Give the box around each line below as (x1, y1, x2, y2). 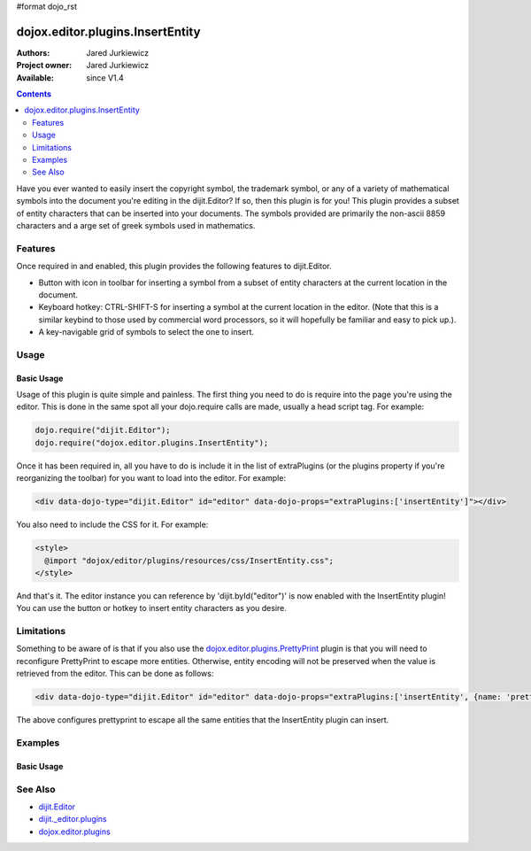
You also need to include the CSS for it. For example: (16, 519, 209, 530)
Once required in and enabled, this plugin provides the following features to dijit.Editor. (16, 261, 332, 272)
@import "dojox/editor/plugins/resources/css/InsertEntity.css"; (44, 555, 335, 566)
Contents (16, 89, 52, 99)
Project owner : (16, 60, 73, 71)
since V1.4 (86, 72, 124, 83)
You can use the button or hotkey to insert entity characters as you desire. (16, 603, 288, 614)
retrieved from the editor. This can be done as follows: (16, 669, 214, 679)
